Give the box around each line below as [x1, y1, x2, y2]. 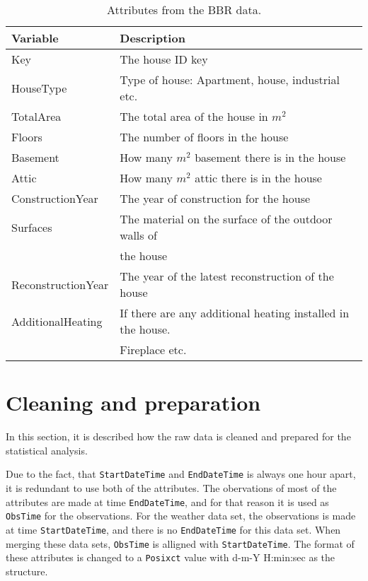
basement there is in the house [195, 149, 346, 165]
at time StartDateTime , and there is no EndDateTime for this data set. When [6, 522, 341, 536]
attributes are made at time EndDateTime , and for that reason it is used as [6, 494, 329, 509]
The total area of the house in [120, 108, 268, 124]
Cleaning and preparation [6, 388, 261, 417]
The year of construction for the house [120, 190, 311, 206]
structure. [6, 563, 48, 578]
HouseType [11, 79, 67, 96]
